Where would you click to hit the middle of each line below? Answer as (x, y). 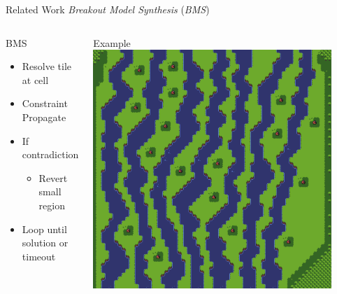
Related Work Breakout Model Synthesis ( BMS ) (108, 9)
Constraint (45, 103)
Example (112, 42)
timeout (39, 256)
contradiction (50, 154)
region (52, 205)
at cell (35, 79)
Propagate (44, 117)
